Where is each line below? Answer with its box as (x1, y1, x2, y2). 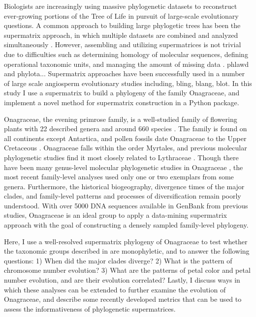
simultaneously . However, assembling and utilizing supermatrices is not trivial (4, 39, 241, 50)
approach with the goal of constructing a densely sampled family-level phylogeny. (4, 220, 249, 230)
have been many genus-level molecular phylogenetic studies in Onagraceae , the (4, 162, 243, 172)
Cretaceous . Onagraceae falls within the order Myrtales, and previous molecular (4, 143, 247, 153)
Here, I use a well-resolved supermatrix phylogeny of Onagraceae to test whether (4, 236, 248, 246)
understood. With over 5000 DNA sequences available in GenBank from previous (4, 200, 248, 210)
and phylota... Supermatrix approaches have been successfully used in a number (4, 68, 245, 79)
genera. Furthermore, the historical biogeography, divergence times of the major (4, 181, 245, 191)
